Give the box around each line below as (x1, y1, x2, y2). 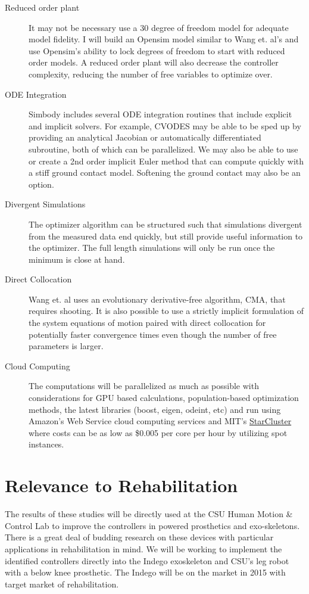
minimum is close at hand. (29, 253, 125, 265)
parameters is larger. (29, 340, 104, 352)
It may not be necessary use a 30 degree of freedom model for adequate (29, 21, 289, 33)
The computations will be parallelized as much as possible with (29, 380, 259, 392)
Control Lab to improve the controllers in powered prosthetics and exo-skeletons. (5, 519, 300, 531)
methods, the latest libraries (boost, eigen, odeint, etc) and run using (29, 403, 281, 415)
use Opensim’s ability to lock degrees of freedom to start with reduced (29, 44, 285, 57)
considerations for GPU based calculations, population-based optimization (29, 391, 299, 404)
